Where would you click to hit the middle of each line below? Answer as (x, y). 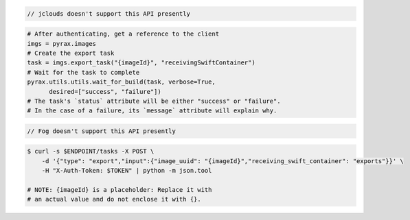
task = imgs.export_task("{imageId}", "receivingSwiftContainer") (141, 63)
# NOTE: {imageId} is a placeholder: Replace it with (119, 190)
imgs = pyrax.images (61, 44)
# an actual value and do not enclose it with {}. (114, 199)
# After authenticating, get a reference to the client (123, 34)
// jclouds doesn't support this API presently (109, 13)
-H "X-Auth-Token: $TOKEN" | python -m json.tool (127, 171)
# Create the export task (71, 53)
